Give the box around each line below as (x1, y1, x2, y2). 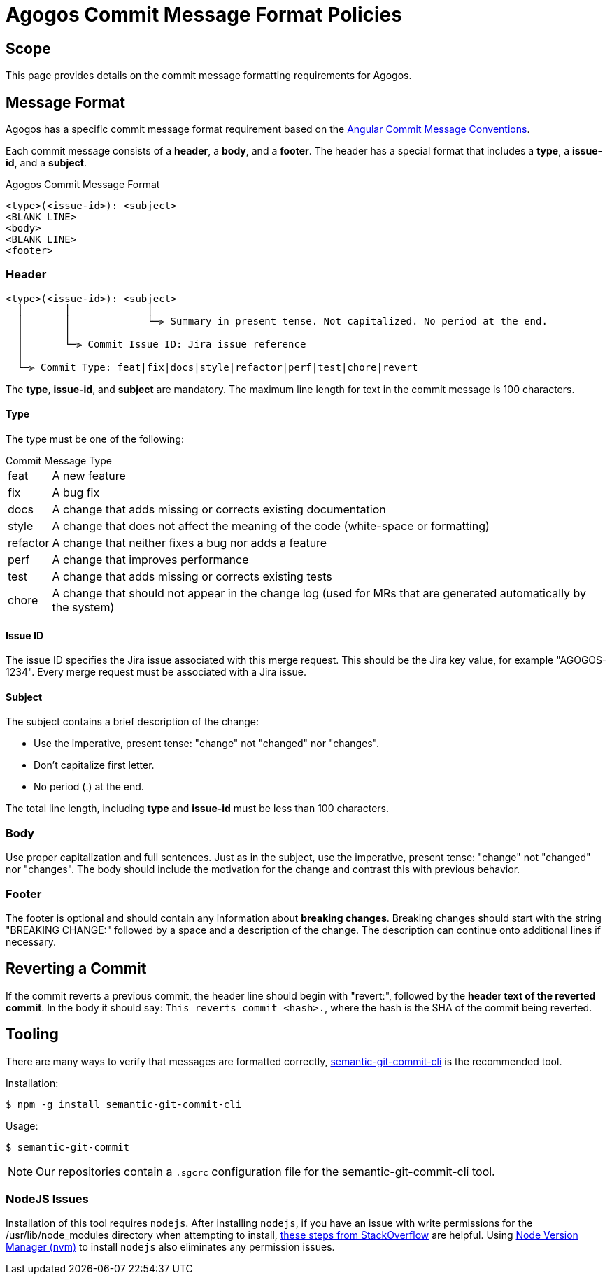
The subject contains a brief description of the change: (6, 716, 259, 728)
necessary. (6, 935, 57, 948)
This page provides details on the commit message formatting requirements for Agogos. (6, 69, 412, 82)
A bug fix (52, 485, 100, 499)
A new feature (52, 468, 126, 483)
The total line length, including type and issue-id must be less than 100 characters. (6, 802, 390, 815)
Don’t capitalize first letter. (34, 759, 155, 771)
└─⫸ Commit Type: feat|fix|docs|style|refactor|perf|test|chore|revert (17, 361, 418, 373)
